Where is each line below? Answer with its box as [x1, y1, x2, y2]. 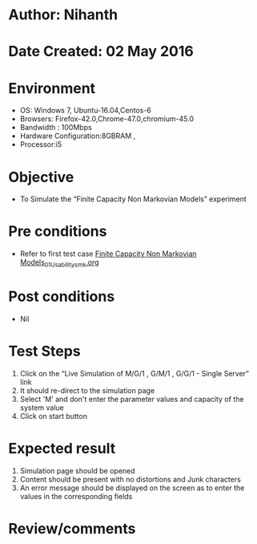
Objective [8, 168, 74, 186]
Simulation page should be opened [19, 465, 135, 475]
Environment [8, 79, 96, 97]
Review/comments [8, 519, 136, 538]
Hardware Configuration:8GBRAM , [19, 131, 136, 141]
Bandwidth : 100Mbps [19, 123, 92, 132]
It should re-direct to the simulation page [19, 385, 155, 395]
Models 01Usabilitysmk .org [19, 258, 99, 269]
